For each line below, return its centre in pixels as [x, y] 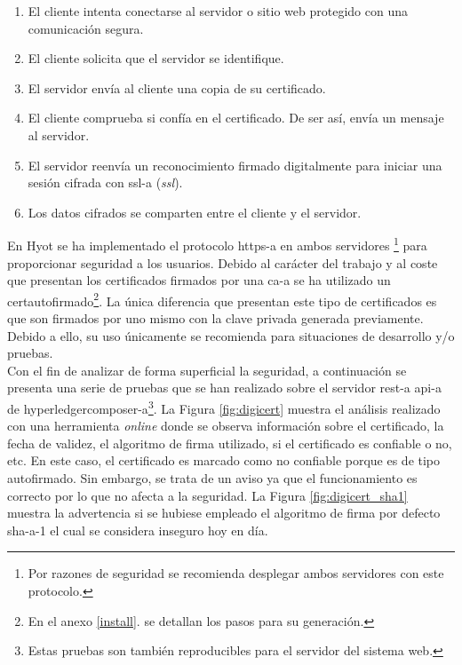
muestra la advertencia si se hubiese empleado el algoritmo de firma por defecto [224, 513]
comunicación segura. [86, 28]
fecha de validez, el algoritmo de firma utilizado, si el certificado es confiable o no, [230, 443]
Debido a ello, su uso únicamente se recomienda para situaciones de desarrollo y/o [231, 335]
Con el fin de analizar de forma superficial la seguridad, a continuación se [207, 370]
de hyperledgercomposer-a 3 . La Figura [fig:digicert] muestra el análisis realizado [224, 407]
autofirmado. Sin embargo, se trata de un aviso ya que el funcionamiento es [212, 478]
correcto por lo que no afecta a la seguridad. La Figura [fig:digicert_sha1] [207, 495]
